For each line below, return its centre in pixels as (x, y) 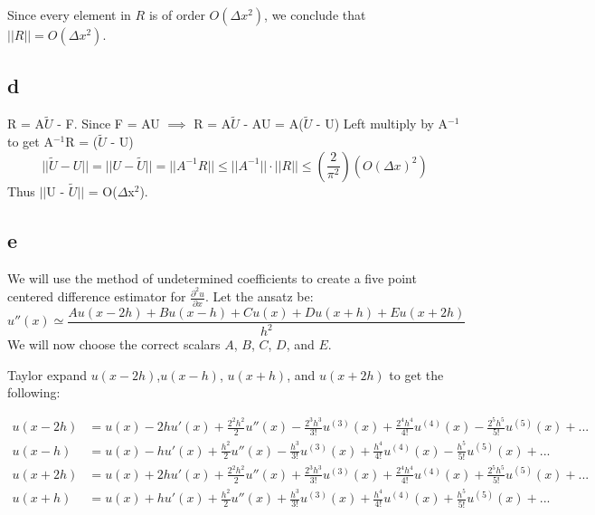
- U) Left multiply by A (382, 124)
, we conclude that (315, 14)
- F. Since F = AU (109, 124)
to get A (30, 142)
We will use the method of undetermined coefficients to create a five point (212, 277)
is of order (177, 14)
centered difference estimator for (97, 296)
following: (34, 392)
